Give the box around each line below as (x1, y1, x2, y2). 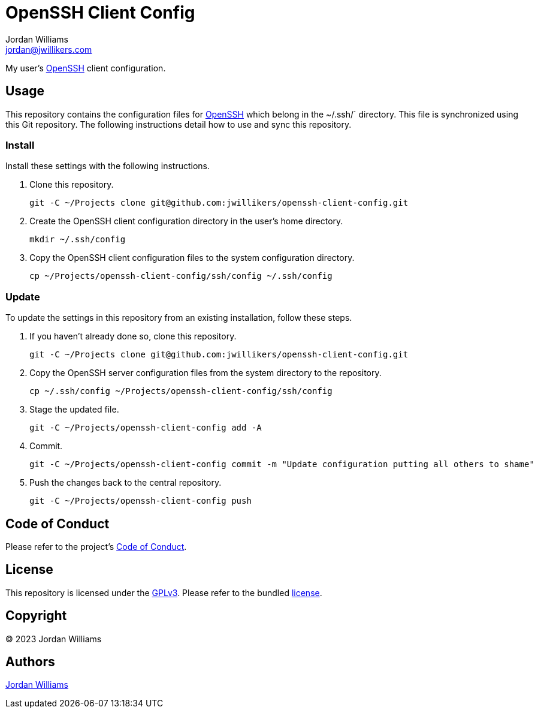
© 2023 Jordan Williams (5, 633, 102, 644)
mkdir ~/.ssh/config (29, 234, 126, 245)
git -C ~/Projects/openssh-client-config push (29, 496, 252, 506)
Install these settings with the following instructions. (5, 161, 210, 172)
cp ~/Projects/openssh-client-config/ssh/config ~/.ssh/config (29, 271, 333, 281)
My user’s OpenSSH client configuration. (5, 62, 166, 73)
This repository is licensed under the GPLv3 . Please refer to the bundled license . (5, 587, 322, 598)
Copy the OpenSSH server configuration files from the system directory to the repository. (29, 368, 382, 378)
